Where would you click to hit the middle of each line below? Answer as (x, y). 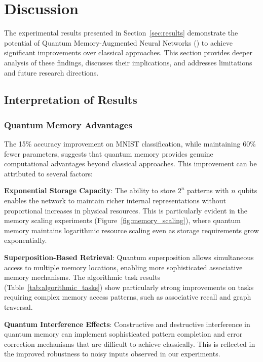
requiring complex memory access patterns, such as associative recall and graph (128, 297)
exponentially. (26, 240)
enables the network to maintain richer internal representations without (115, 201)
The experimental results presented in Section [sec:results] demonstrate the (121, 33)
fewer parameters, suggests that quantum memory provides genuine (109, 153)
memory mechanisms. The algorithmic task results (82, 277)
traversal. (18, 307)
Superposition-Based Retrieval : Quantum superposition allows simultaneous (129, 257)
